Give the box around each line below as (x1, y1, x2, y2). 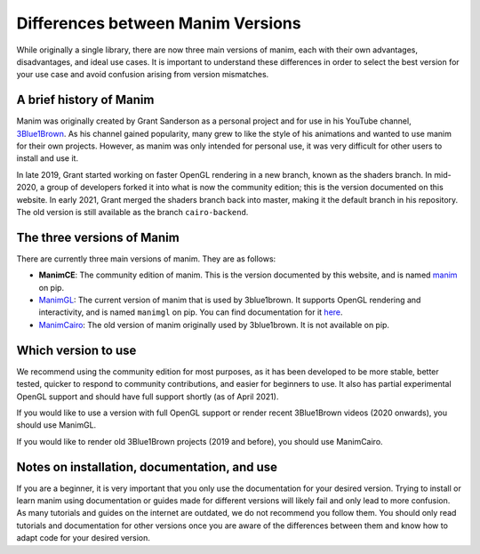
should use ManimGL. (16, 420, 97, 430)
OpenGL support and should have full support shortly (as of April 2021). (16, 391, 279, 402)
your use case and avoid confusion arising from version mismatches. (16, 69, 269, 80)
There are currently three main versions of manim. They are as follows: (16, 253, 276, 264)
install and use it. (16, 153, 79, 164)
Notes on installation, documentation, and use (16, 459, 278, 475)
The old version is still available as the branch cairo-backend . (16, 206, 249, 217)
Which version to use (16, 342, 137, 357)
